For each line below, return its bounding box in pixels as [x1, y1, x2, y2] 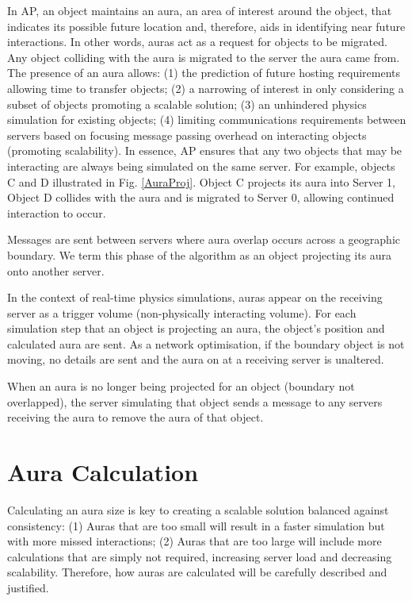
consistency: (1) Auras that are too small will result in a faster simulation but [7, 517, 385, 534]
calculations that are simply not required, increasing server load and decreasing [7, 548, 392, 564]
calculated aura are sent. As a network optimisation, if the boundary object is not [7, 335, 405, 352]
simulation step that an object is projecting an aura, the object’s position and [7, 320, 385, 337]
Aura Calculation [7, 456, 199, 488]
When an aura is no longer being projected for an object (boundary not [7, 378, 355, 395]
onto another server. [7, 262, 105, 279]
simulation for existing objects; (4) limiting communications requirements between [7, 111, 406, 128]
